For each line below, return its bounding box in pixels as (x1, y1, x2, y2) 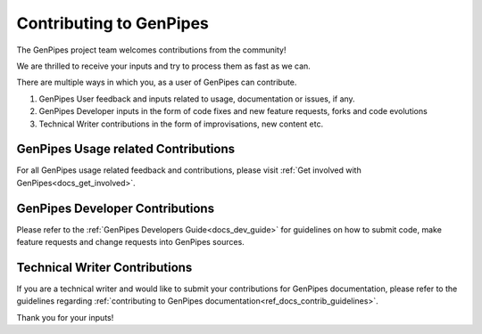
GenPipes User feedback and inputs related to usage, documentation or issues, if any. (38, 94, 356, 104)
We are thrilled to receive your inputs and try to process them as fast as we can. (16, 61, 312, 71)
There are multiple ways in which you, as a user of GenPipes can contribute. (16, 77, 297, 88)
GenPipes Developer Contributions (16, 200, 214, 216)
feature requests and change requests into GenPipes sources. (16, 237, 245, 248)
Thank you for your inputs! (16, 312, 114, 322)
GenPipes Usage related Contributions (16, 142, 236, 157)
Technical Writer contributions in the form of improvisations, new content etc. (38, 118, 324, 129)
